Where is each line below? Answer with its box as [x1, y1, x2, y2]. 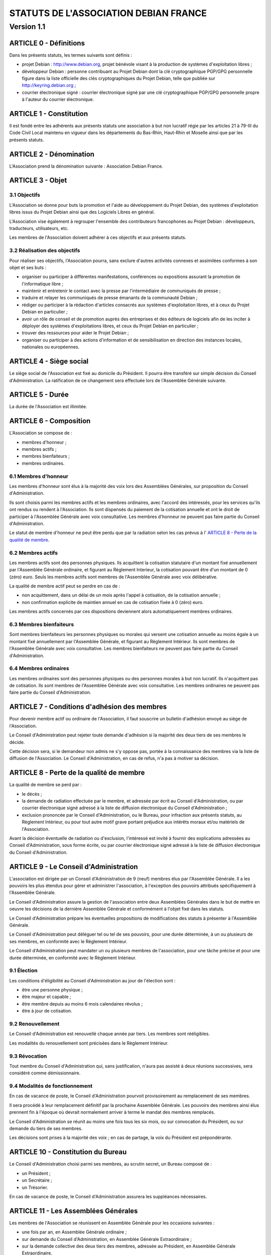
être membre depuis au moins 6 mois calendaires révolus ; [22, 1000, 143, 1007]
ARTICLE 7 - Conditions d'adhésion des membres [9, 703, 167, 711]
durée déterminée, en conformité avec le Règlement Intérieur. [9, 954, 137, 961]
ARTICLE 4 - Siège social [9, 357, 89, 366]
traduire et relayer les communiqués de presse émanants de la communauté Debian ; [22, 295, 198, 301]
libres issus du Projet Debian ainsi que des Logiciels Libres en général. [9, 209, 155, 215]
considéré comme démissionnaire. [9, 1070, 81, 1076]
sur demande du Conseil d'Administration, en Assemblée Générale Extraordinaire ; [22, 1236, 192, 1242]
